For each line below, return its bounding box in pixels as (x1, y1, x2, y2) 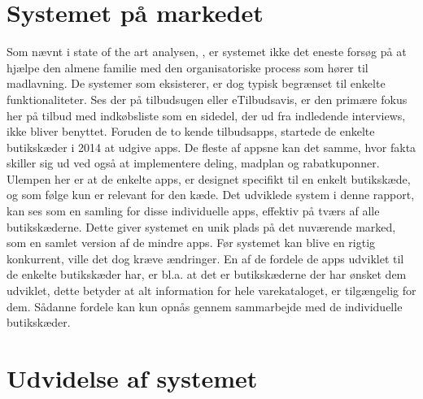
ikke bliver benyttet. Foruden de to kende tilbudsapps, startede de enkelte (7, 123, 375, 140)
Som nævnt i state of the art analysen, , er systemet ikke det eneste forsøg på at (7, 43, 407, 60)
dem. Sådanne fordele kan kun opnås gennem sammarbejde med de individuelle (7, 297, 403, 314)
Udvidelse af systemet (7, 362, 258, 394)
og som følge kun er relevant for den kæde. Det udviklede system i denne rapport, (7, 186, 415, 203)
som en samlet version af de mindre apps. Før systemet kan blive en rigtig (7, 234, 376, 251)
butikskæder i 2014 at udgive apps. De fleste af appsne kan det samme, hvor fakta (7, 138, 416, 155)
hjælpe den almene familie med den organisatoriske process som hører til (7, 59, 368, 76)
